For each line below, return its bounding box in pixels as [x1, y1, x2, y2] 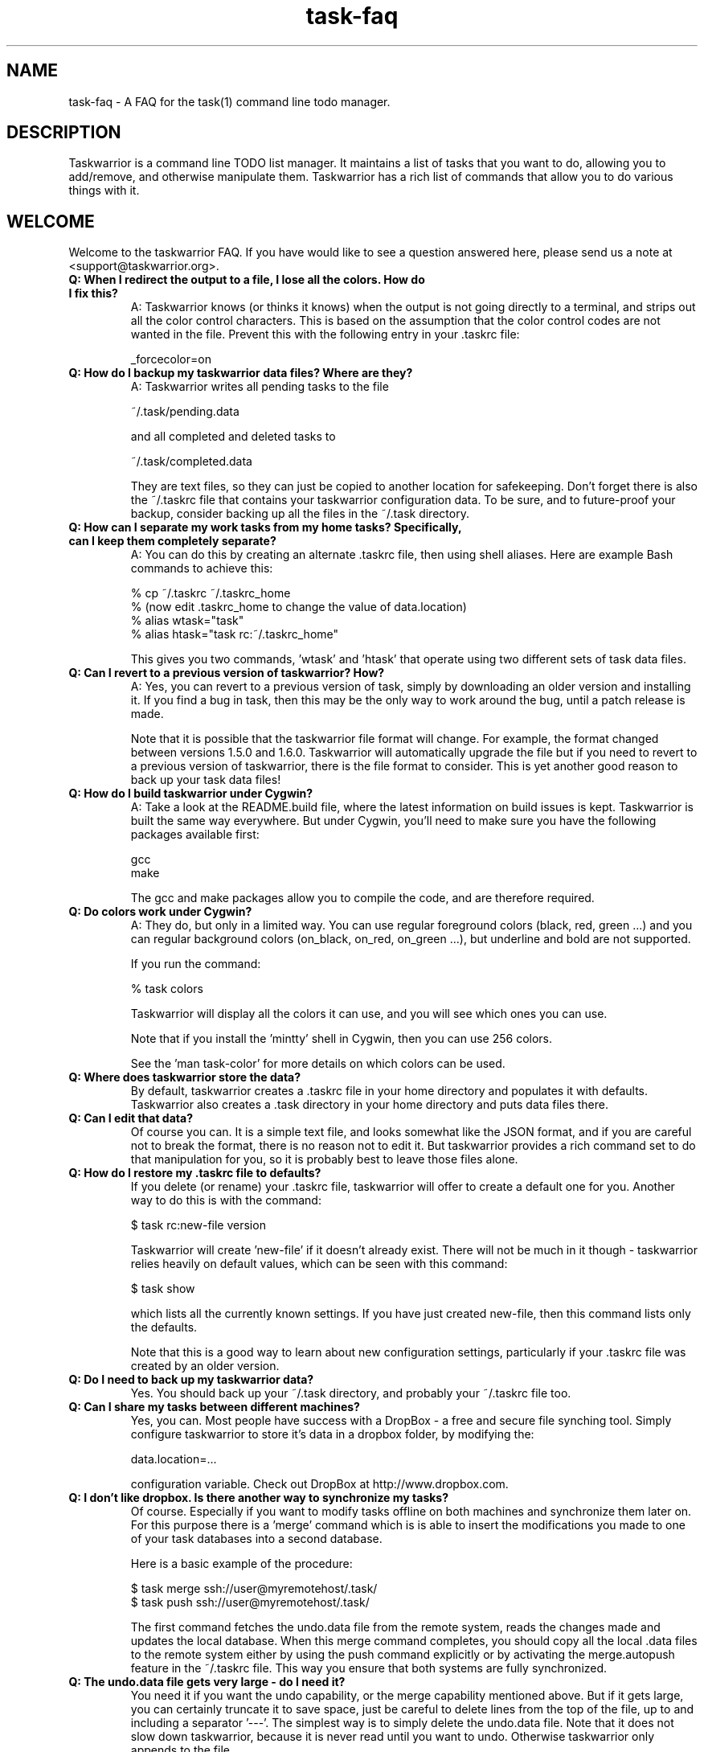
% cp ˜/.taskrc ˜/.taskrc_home [130, 586, 291, 601]
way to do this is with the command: [130, 1193, 321, 1208]
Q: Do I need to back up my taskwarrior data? [68, 1372, 314, 1387]
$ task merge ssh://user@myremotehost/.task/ [130, 1582, 378, 1596]
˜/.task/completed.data [130, 454, 252, 469]
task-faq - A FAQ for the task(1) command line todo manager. [68, 94, 391, 109]
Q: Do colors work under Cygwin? [68, 905, 252, 919]
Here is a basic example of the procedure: [130, 1557, 353, 1571]
